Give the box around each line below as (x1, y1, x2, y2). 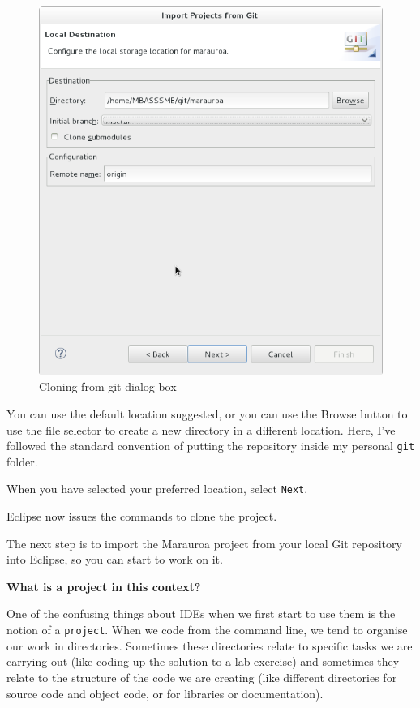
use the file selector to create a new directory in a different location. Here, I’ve (6, 421, 396, 438)
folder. (6, 453, 38, 470)
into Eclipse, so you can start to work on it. (6, 551, 223, 568)
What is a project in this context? (6, 577, 201, 594)
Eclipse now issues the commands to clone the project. (6, 508, 277, 525)
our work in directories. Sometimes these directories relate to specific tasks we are (6, 637, 413, 654)
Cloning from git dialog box (39, 378, 177, 395)
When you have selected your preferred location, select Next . (6, 480, 308, 497)
